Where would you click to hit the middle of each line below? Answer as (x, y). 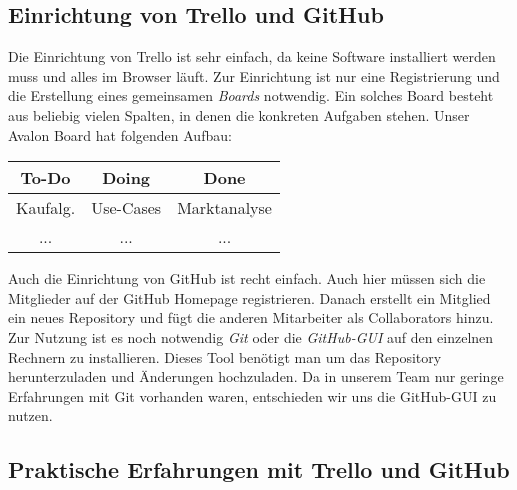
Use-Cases (126, 208)
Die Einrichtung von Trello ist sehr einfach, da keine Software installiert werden (252, 56)
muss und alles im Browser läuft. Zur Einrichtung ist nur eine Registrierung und (254, 75)
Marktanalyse (224, 208)
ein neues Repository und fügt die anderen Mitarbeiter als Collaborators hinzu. (251, 317)
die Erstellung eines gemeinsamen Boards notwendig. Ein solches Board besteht (251, 95)
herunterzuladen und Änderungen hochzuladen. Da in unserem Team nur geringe (256, 376)
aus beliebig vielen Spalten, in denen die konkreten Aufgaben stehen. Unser (239, 114)
